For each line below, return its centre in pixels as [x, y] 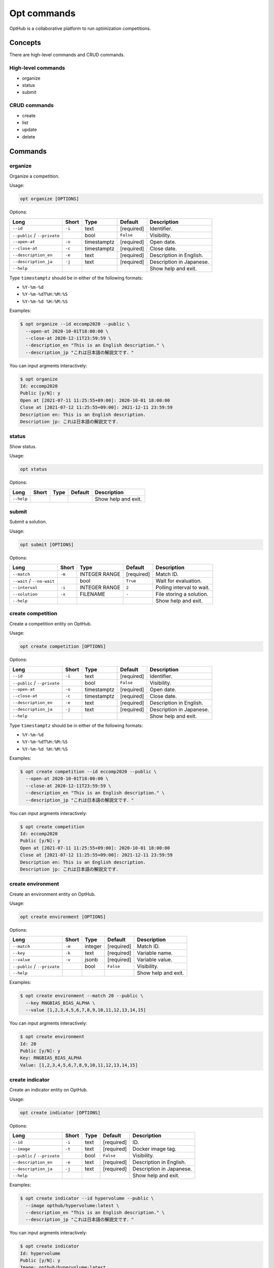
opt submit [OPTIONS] [47, 544]
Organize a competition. [35, 176]
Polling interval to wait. [183, 587]
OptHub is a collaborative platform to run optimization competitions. [80, 28]
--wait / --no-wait [33, 581]
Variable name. [155, 953]
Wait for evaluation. [179, 581]
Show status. [23, 446]
